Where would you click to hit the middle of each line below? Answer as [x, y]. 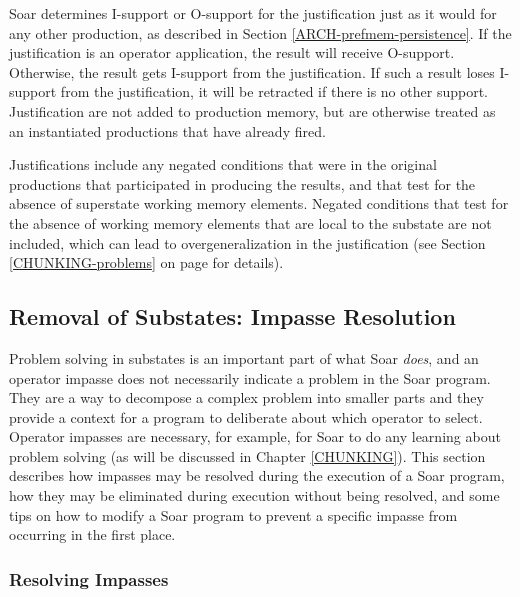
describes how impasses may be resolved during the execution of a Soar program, [257, 475]
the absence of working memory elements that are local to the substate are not [250, 222]
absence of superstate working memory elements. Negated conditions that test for [259, 203]
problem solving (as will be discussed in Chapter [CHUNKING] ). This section [247, 455]
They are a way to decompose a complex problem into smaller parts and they [246, 397]
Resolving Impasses [89, 578]
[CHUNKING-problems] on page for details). [146, 262]
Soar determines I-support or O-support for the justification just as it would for [253, 13]
